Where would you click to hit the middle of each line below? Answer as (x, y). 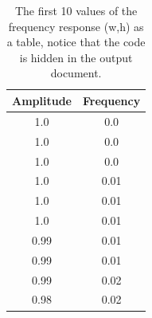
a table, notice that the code (76, 42)
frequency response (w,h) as (76, 26)
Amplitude (42, 100)
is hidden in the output (76, 57)
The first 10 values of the (76, 10)
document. (76, 73)
